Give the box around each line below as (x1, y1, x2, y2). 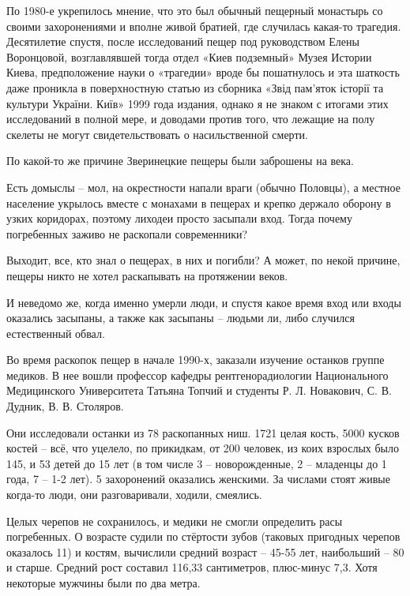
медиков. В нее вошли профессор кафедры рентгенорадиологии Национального (6, 366, 389, 383)
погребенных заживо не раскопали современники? (6, 225, 248, 242)
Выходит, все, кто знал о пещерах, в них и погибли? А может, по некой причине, (6, 252, 401, 268)
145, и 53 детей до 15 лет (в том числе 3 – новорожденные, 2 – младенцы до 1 (6, 455, 387, 471)
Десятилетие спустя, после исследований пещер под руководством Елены (6, 33, 359, 50)
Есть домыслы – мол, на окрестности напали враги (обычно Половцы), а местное (6, 178, 401, 195)
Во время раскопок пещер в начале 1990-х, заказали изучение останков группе (6, 351, 385, 368)
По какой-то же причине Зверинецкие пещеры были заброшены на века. (6, 152, 354, 169)
